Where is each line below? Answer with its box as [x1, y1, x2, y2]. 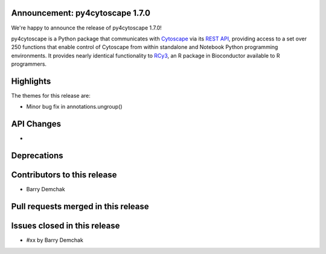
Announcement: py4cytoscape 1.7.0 [11, 8, 151, 18]
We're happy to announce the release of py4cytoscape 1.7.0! [11, 24, 162, 31]
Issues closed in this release [11, 221, 120, 231]
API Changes [11, 119, 62, 129]
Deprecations [11, 151, 63, 161]
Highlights [11, 76, 51, 86]
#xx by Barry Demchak [26, 237, 84, 244]
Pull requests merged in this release [11, 202, 149, 212]
